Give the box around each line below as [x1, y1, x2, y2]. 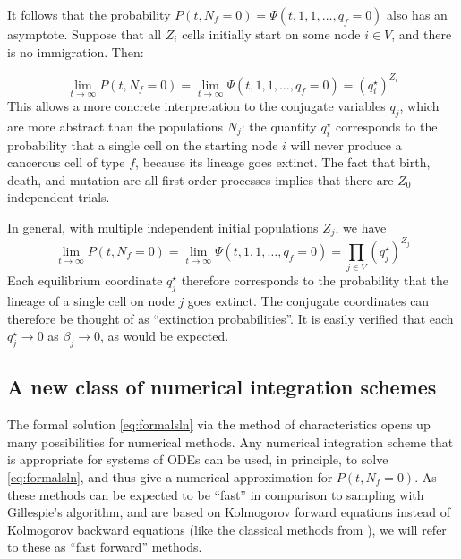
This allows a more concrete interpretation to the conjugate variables [7, 96, 386, 114]
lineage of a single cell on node [7, 291, 175, 309]
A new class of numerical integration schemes [7, 373, 437, 401]
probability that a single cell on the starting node [7, 135, 278, 154]
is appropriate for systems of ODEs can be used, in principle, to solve [7, 450, 388, 469]
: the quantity [241, 116, 317, 135]
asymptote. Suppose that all [7, 25, 162, 43]
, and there [391, 25, 452, 43]
